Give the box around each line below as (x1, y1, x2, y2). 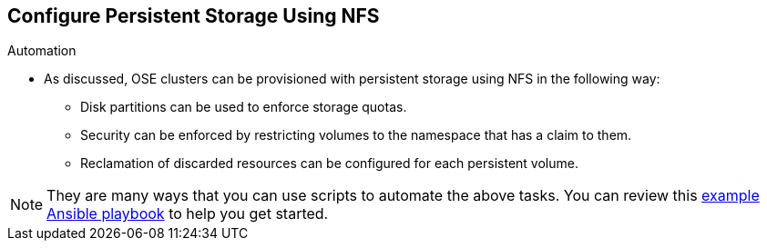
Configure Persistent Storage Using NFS (7, 5, 380, 27)
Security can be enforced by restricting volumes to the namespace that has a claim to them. (80, 127, 632, 144)
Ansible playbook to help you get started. (46, 204, 329, 223)
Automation (7, 43, 77, 59)
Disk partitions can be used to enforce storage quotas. (80, 99, 407, 115)
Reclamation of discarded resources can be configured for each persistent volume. (80, 155, 578, 172)
